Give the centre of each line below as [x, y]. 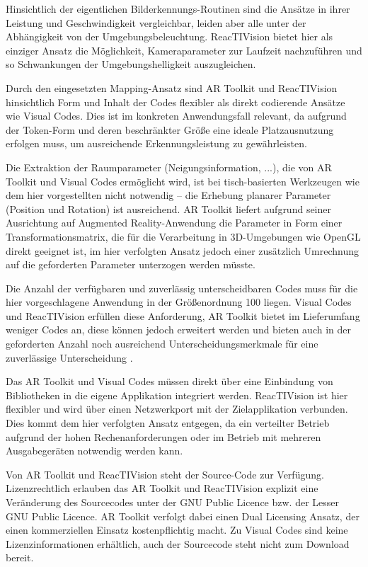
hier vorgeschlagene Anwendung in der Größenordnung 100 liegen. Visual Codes [179, 302]
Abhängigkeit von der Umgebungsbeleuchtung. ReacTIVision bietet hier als [169, 36]
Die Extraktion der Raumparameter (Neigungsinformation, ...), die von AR [169, 167]
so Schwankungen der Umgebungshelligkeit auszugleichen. [131, 64]
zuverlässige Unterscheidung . [69, 357]
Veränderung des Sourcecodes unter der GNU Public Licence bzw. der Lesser [173, 502]
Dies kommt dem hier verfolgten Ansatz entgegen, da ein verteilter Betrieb [168, 423]
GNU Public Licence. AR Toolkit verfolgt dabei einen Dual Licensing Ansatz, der [183, 516]
